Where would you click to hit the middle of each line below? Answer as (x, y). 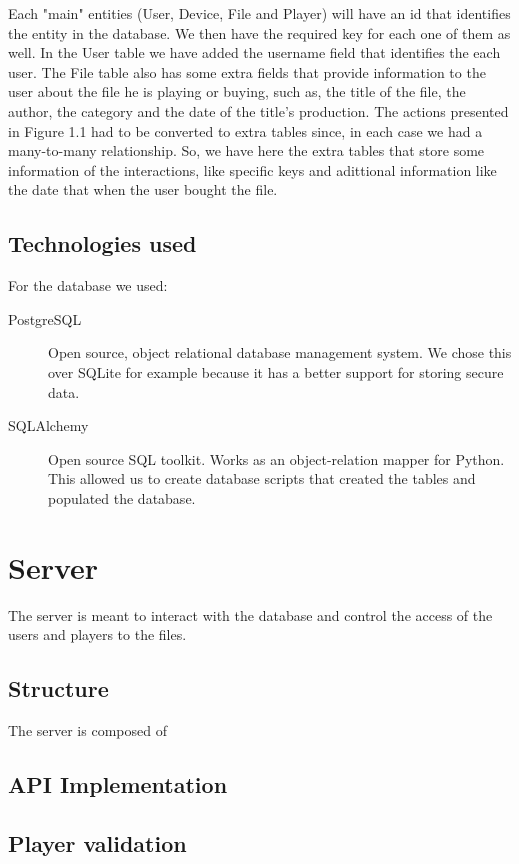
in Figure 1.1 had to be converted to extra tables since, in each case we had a (245, 130)
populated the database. (122, 497)
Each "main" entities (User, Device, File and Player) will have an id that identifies (259, 13)
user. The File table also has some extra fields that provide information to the (247, 71)
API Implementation (118, 783)
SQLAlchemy (48, 425)
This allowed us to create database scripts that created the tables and (262, 478)
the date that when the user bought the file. (143, 189)
